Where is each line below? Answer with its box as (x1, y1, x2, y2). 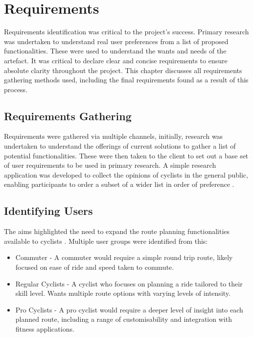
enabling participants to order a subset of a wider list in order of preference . (4, 179, 234, 189)
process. (4, 84, 28, 94)
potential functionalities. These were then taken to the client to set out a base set (4, 150, 249, 160)
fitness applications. (15, 324, 74, 334)
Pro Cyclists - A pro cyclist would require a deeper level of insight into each (15, 304, 243, 314)
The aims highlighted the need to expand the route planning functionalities (4, 226, 230, 236)
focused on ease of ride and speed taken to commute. (15, 262, 174, 272)
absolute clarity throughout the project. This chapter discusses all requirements (4, 65, 242, 75)
